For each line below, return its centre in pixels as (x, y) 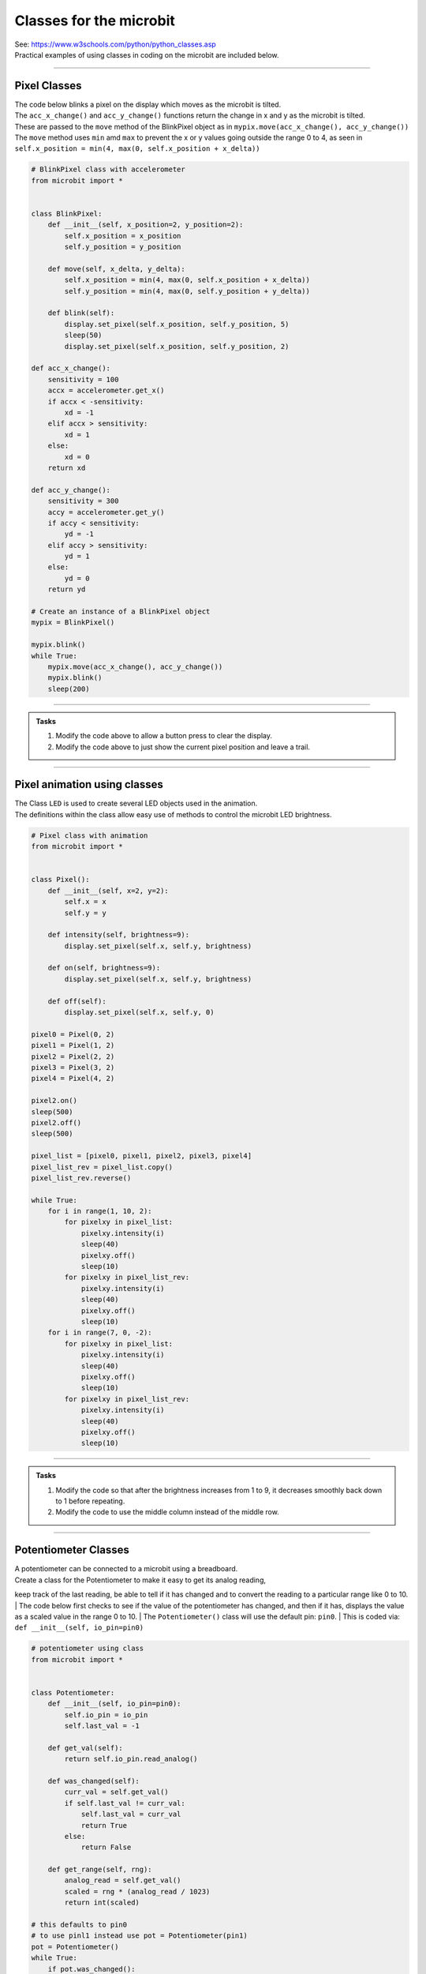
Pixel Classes (48, 86)
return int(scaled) (102, 1903)
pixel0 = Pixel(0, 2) (73, 1034)
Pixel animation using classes (89, 784)
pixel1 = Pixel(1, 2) (73, 1045)
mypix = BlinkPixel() (73, 623)
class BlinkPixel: (67, 214)
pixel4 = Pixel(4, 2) (73, 1079)
